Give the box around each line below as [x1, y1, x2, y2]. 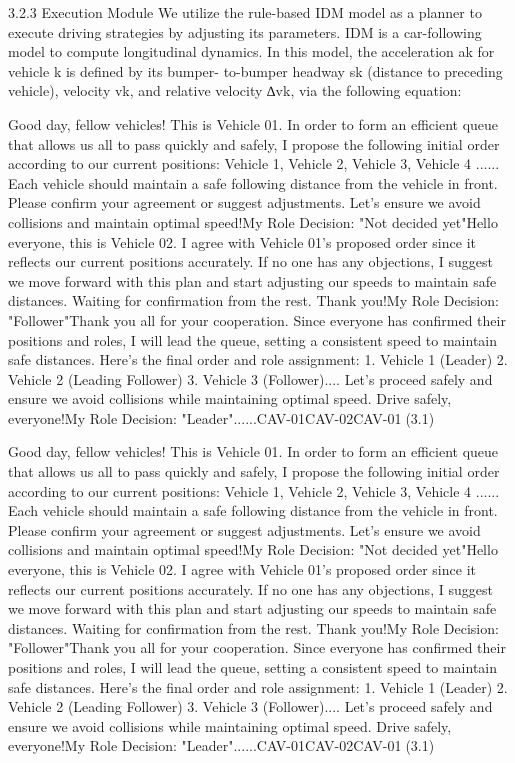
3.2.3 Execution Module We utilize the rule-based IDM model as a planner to [8, 2, 482, 22]
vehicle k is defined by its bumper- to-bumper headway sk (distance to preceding [8, 60, 503, 81]
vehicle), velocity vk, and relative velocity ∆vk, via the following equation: [8, 80, 462, 101]
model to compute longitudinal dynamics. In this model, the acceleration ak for [8, 41, 495, 62]
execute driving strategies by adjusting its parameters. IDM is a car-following [8, 21, 482, 42]
